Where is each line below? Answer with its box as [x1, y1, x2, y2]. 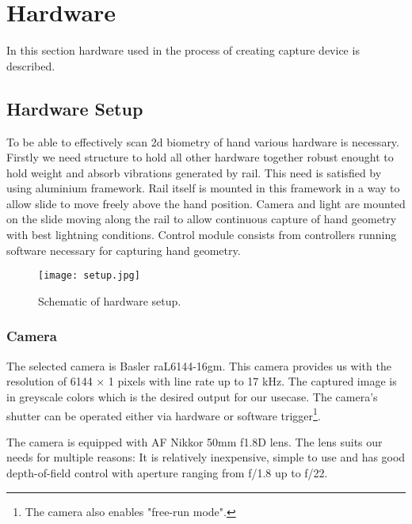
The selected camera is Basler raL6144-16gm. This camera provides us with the [6, 357, 391, 374]
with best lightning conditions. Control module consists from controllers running [6, 226, 397, 243]
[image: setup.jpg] [38, 270, 140, 282]
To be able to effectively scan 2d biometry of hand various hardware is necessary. [6, 133, 399, 150]
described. [6, 57, 55, 74]
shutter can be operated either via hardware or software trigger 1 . [6, 404, 321, 423]
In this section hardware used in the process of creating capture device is [6, 42, 360, 59]
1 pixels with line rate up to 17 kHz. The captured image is [108, 373, 397, 389]
